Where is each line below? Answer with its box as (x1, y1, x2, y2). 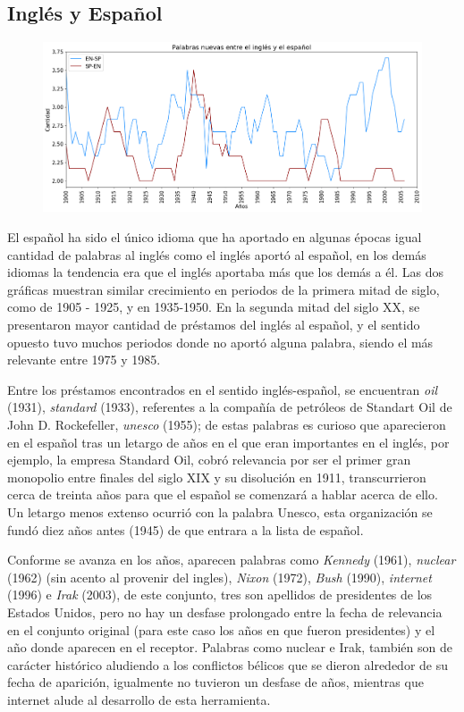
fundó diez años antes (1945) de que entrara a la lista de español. (7, 520, 364, 539)
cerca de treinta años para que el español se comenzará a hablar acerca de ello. (7, 485, 438, 504)
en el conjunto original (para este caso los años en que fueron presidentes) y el (7, 620, 435, 639)
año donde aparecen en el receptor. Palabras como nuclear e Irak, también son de (7, 638, 452, 657)
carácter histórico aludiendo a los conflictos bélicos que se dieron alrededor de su (7, 655, 449, 674)
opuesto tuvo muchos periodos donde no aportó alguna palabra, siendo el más (7, 332, 434, 351)
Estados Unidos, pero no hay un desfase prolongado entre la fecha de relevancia (7, 602, 443, 621)
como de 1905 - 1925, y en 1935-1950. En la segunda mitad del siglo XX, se (7, 297, 420, 316)
